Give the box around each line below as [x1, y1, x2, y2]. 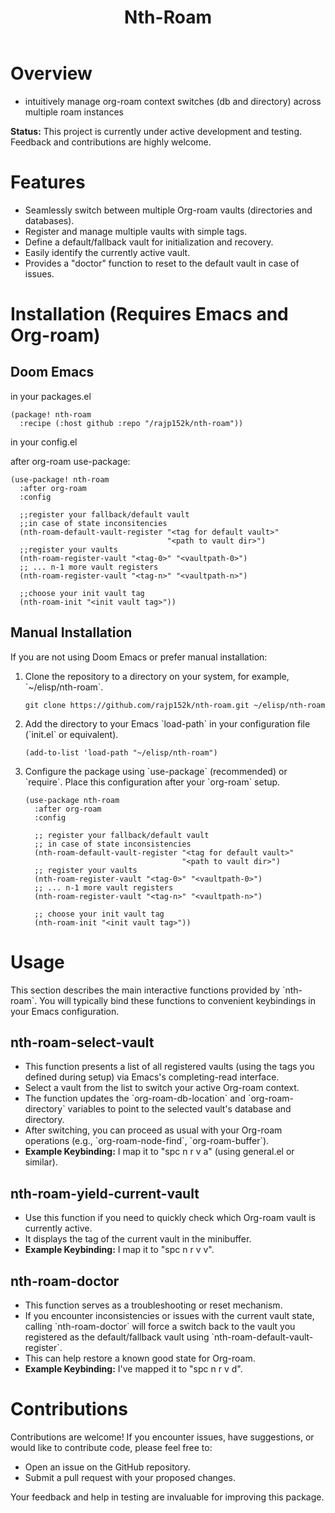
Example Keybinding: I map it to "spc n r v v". [24, 1244, 215, 1256]
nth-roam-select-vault [10, 1034, 155, 1051]
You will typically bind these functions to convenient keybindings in [39, 994, 316, 1006]
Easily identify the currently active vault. [24, 246, 191, 258]
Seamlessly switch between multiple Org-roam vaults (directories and [24, 204, 313, 216]
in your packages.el [10, 390, 92, 402]
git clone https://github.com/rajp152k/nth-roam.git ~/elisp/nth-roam [24, 700, 326, 710]
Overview [10, 62, 93, 85]
